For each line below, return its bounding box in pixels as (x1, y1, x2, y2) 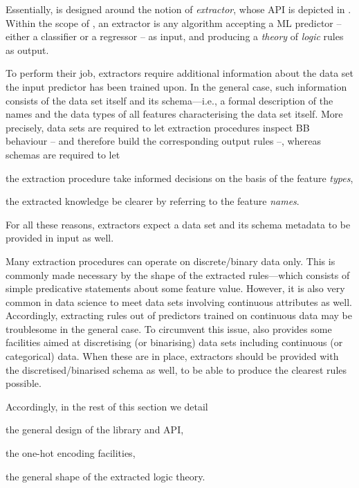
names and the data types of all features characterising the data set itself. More (6, 107, 343, 121)
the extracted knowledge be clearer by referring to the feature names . (6, 194, 300, 208)
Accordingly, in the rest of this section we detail (6, 399, 208, 413)
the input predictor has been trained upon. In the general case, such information (6, 79, 347, 93)
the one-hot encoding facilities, (6, 446, 136, 460)
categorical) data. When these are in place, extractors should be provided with (6, 349, 339, 363)
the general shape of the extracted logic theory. (6, 469, 205, 483)
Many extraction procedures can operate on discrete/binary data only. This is (6, 253, 335, 268)
